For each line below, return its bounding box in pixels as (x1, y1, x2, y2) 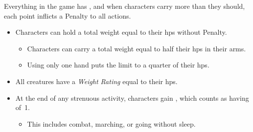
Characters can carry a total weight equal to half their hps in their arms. (27, 43, 246, 53)
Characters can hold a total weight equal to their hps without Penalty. (15, 27, 227, 37)
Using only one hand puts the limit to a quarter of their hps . (27, 60, 209, 70)
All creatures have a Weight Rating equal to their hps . (15, 76, 178, 86)
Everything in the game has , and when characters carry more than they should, (4, 1, 245, 11)
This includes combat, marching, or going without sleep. (27, 118, 196, 129)
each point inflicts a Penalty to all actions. (4, 10, 131, 21)
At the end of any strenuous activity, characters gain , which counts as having (15, 92, 249, 103)
